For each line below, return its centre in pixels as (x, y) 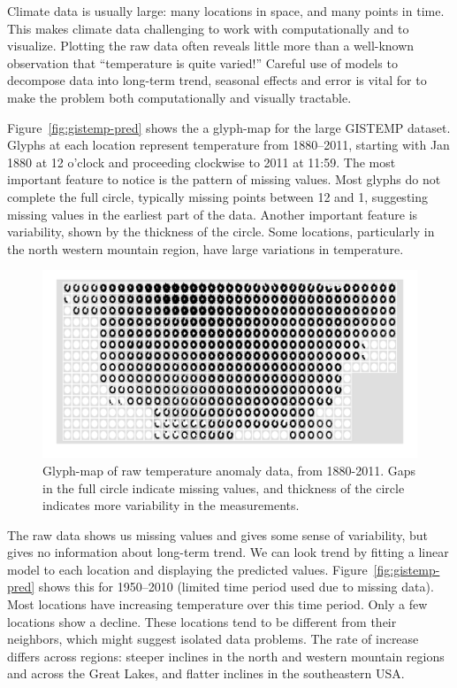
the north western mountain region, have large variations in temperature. (206, 248)
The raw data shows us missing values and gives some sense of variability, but (218, 534)
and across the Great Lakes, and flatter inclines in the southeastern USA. (206, 673)
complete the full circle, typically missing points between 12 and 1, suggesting (218, 196)
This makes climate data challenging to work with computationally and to (208, 28)
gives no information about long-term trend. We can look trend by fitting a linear (228, 552)
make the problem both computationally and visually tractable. (179, 97)
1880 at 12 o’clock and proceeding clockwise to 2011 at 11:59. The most (202, 162)
